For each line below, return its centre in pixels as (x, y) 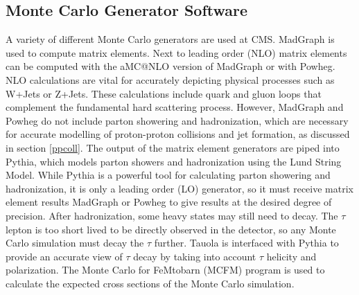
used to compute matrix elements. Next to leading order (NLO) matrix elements (176, 52)
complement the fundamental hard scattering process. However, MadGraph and (175, 107)
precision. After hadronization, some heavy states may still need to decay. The (172, 215)
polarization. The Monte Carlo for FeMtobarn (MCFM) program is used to (165, 270)
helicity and (291, 256)
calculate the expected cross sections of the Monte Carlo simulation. (150, 283)
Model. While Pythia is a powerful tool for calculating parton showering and (168, 175)
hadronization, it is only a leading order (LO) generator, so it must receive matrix (179, 188)
